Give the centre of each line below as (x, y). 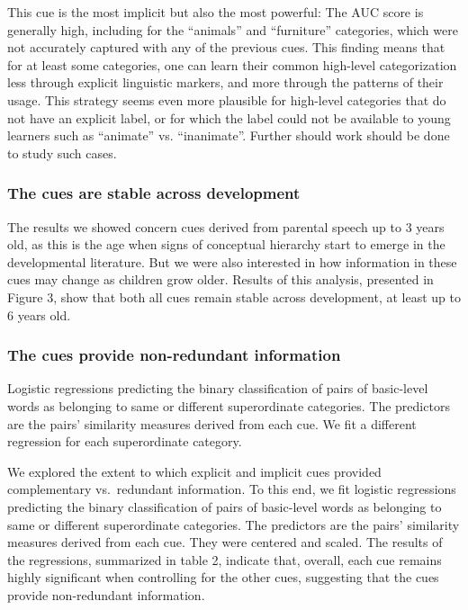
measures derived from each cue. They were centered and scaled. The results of (225, 542)
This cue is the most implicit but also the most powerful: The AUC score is (216, 12)
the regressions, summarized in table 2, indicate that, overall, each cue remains (225, 559)
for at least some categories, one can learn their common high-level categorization (232, 64)
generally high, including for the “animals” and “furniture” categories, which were (233, 29)
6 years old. (39, 314)
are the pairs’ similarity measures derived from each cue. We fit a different (212, 423)
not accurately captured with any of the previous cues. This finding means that (226, 47)
